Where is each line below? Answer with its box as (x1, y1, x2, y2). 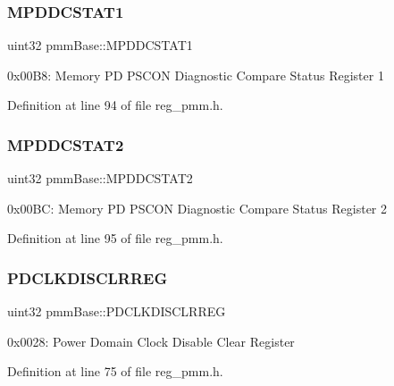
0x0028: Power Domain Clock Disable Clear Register (7, 331, 295, 350)
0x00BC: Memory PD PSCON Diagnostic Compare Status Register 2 (7, 198, 387, 217)
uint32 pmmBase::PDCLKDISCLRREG (7, 302, 226, 321)
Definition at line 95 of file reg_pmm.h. (7, 229, 223, 248)
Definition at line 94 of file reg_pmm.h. (7, 96, 223, 114)
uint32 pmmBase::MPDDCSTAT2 (7, 169, 193, 188)
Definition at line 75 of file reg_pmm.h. (7, 362, 223, 381)
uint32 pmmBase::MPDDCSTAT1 (7, 36, 193, 55)
